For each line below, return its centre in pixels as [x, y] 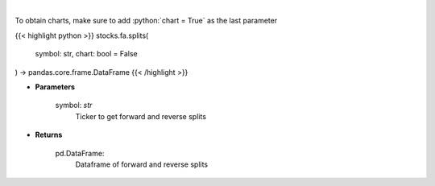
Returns [49, 135]
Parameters [55, 87]
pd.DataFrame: [80, 153]
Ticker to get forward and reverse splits [141, 116]
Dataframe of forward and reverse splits [142, 164]
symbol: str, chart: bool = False [86, 54]
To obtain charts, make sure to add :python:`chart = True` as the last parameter [146, 21]
